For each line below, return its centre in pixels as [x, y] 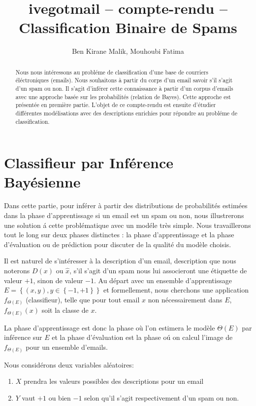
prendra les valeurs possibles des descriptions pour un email [114, 381]
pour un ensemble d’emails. [67, 347]
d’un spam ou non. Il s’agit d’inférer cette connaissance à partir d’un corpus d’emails [124, 89]
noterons [17, 270]
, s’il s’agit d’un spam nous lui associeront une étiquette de [158, 270]
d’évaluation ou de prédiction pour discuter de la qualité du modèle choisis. [118, 244]
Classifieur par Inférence [89, 163]
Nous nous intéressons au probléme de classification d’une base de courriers [112, 72]
